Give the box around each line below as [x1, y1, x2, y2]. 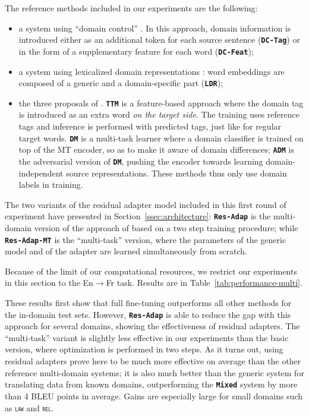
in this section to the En [5, 276, 93, 289]
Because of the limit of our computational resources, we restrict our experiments [5, 264, 297, 277]
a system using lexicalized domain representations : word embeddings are [18, 65, 285, 77]
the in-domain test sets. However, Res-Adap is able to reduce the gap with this [5, 308, 291, 320]
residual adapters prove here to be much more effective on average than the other [5, 355, 301, 367]
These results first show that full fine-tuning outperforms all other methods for [5, 297, 292, 309]
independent [18, 166, 64, 179]
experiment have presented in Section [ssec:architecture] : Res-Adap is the [5, 210, 271, 222]
